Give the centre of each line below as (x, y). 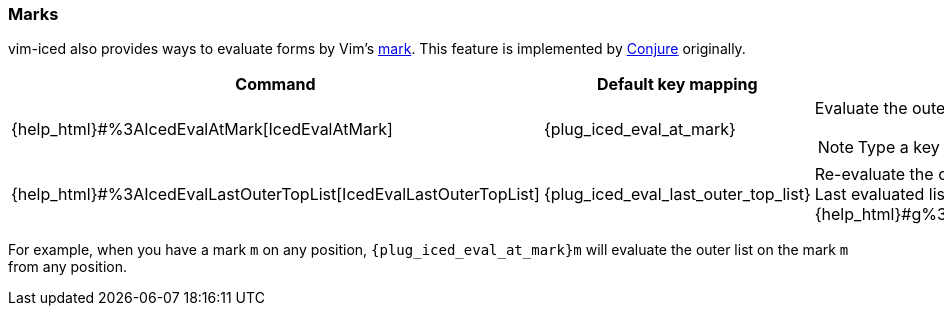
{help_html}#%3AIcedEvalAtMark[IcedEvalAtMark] (202, 129)
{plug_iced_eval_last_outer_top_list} (677, 194)
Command (275, 84)
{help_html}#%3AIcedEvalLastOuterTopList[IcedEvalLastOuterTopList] (275, 194)
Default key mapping (677, 84)
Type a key (898, 147)
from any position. (67, 267)
